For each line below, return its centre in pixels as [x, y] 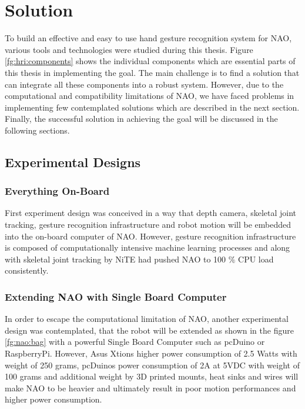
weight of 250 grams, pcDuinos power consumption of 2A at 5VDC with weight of [152, 365]
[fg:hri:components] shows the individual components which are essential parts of [150, 61]
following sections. [37, 130]
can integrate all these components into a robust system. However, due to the [144, 84]
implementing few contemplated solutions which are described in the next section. [152, 107]
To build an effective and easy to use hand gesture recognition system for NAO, [148, 38]
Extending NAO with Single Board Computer [116, 296]
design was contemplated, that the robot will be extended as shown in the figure [149, 330]
